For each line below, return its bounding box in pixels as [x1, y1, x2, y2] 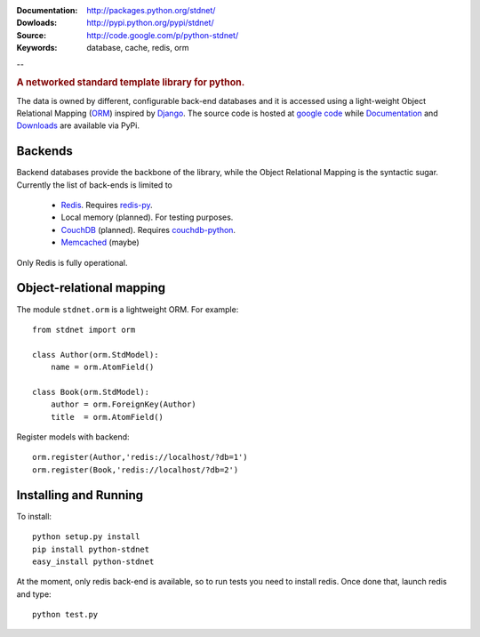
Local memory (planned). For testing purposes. [60, 212, 234, 222]
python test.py [32, 609, 99, 620]
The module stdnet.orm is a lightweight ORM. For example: [16, 303, 239, 315]
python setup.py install [32, 532, 140, 542]
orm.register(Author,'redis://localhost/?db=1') [32, 452, 248, 463]
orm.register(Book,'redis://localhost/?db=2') [32, 464, 239, 475]
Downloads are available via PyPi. [16, 120, 140, 131]
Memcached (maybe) [60, 237, 140, 248]
